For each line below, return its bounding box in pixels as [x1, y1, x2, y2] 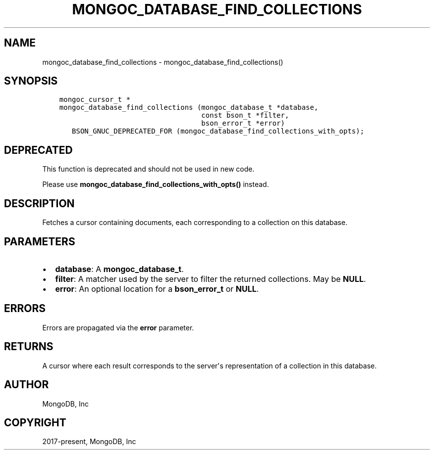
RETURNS [4, 340, 54, 353]
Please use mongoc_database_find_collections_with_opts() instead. [42, 180, 269, 189]
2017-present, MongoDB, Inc [42, 437, 136, 446]
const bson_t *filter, [201, 111, 289, 120]
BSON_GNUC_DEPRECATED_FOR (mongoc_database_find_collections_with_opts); [72, 127, 365, 136]
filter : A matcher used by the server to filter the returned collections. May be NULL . [55, 273, 366, 284]
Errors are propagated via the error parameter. [42, 323, 194, 332]
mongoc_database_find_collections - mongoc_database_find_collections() [42, 57, 283, 66]
